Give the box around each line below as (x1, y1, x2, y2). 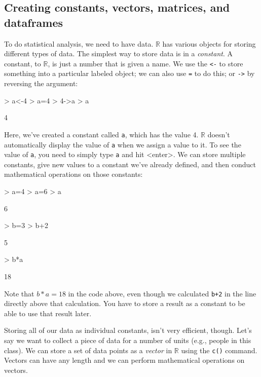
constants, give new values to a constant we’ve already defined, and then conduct (4, 159, 256, 169)
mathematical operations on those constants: (4, 169, 143, 179)
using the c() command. (181, 345, 257, 355)
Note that (4, 288, 34, 298)
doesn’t (207, 129, 230, 139)
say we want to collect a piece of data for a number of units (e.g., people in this (4, 335, 251, 346)
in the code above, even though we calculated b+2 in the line (68, 288, 256, 298)
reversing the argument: (4, 78, 78, 89)
